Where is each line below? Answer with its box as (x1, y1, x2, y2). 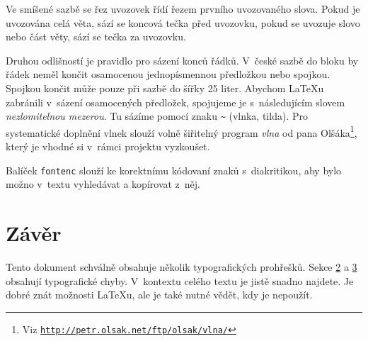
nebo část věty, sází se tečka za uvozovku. (6, 29, 186, 44)
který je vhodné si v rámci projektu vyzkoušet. (6, 139, 210, 154)
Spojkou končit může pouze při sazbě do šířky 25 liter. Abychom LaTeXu (6, 80, 324, 95)
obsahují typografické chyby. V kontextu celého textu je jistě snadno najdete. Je (6, 273, 354, 288)
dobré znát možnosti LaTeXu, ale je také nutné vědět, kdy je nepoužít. (6, 287, 313, 302)
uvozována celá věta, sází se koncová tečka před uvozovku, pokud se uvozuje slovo (6, 15, 360, 30)
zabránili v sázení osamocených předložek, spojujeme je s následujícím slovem (6, 94, 345, 109)
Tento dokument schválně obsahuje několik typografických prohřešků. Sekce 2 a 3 (6, 259, 357, 274)
